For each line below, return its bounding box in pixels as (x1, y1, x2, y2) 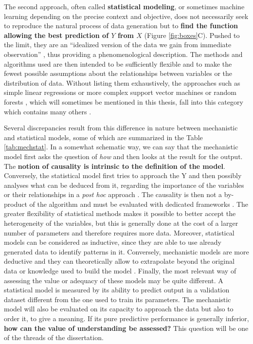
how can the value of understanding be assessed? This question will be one (4, 323, 249, 333)
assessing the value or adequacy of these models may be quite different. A (4, 275, 223, 285)
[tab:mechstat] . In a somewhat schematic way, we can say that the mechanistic (4, 142, 238, 152)
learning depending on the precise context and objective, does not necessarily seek (4, 11, 249, 21)
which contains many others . (4, 106, 91, 116)
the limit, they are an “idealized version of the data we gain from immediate (4, 39, 232, 50)
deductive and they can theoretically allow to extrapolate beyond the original (4, 256, 235, 266)
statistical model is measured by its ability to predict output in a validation (4, 285, 230, 295)
